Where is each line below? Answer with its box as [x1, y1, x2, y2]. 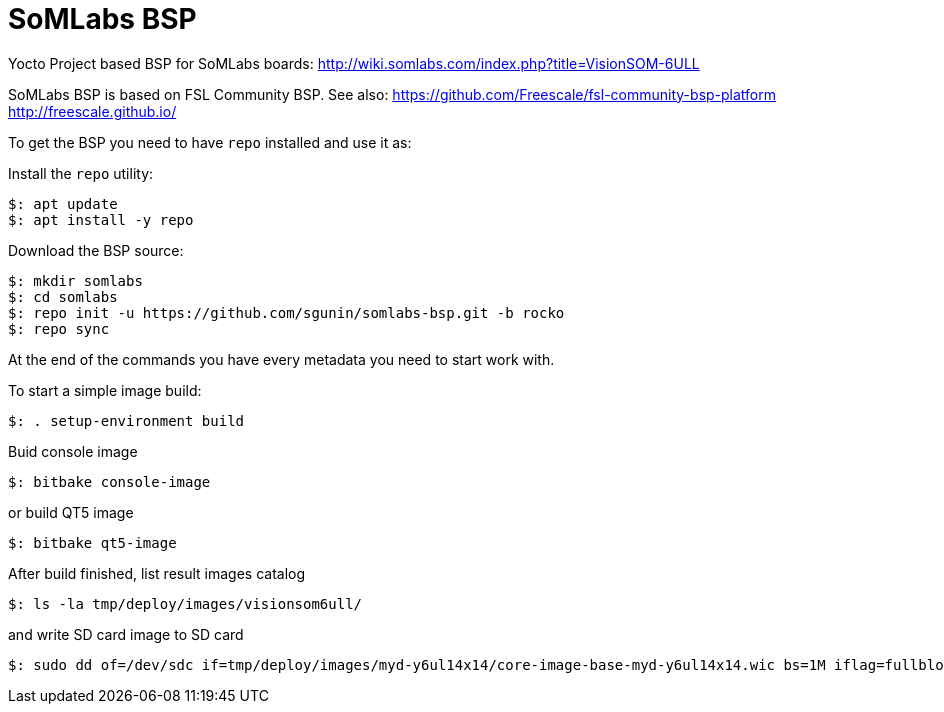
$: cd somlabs [8, 288, 118, 305]
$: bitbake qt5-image [8, 534, 177, 551]
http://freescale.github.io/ [8, 102, 177, 120]
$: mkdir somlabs [8, 272, 143, 289]
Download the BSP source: [8, 241, 184, 259]
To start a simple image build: [8, 381, 202, 399]
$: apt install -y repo [8, 211, 194, 228]
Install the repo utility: [8, 164, 154, 182]
